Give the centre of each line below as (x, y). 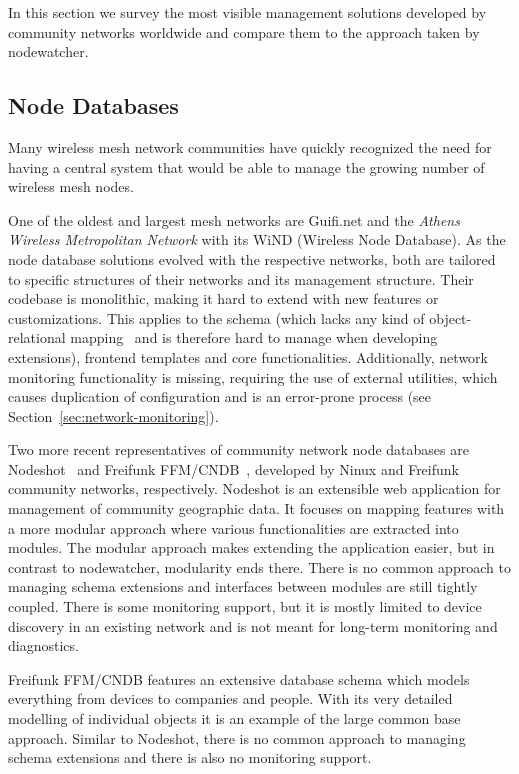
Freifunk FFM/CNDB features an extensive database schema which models (239, 678)
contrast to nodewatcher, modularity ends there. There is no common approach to (259, 566)
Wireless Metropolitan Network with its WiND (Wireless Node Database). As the (257, 239)
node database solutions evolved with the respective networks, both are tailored (252, 258)
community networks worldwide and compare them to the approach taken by (244, 31)
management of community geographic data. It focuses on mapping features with (256, 508)
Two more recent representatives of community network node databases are (238, 449)
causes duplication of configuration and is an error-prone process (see (220, 396)
